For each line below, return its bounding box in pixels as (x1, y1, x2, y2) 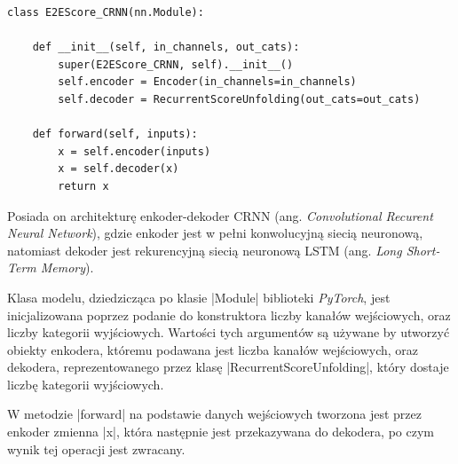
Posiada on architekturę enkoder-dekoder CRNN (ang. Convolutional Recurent (7, 206, 433, 224)
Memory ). (40, 258, 94, 277)
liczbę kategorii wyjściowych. (7, 374, 164, 393)
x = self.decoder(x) (58, 162, 179, 176)
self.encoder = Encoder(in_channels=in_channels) (58, 75, 357, 89)
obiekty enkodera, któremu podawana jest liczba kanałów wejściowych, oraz (7, 340, 419, 358)
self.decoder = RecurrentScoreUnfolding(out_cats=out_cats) (58, 92, 421, 106)
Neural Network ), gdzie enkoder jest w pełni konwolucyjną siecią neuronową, (7, 224, 423, 242)
